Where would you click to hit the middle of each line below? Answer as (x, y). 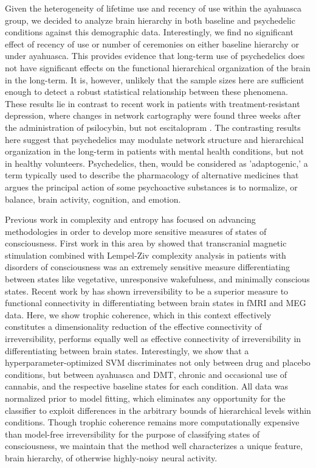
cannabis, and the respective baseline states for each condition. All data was (147, 386)
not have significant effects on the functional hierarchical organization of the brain (158, 67)
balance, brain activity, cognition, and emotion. (93, 199)
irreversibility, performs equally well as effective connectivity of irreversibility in (153, 339)
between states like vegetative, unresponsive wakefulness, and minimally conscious (157, 279)
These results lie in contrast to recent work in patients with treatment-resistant (153, 103)
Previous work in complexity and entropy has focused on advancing (130, 219)
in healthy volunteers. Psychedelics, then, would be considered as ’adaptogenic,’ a (156, 163)
